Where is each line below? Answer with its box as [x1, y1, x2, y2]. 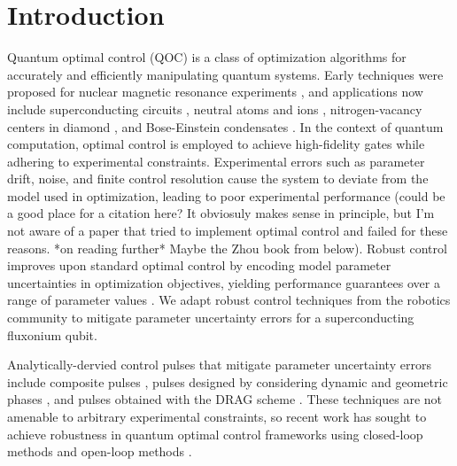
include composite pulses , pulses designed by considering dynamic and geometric [7, 372, 448, 391]
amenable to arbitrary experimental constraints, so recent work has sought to [7, 408, 427, 425]
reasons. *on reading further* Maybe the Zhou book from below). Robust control [7, 238, 447, 257]
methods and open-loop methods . [7, 442, 192, 461]
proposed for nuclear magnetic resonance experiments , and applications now [7, 82, 423, 101]
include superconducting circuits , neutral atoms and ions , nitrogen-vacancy [7, 99, 422, 118]
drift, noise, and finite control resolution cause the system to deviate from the [7, 169, 429, 188]
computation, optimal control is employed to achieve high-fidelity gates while [7, 135, 425, 153]
